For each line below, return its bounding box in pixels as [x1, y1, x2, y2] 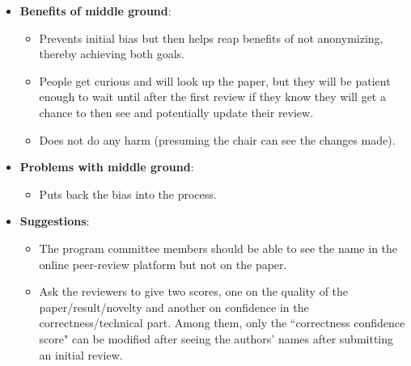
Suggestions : [19, 212, 90, 229]
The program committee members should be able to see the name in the [39, 239, 398, 256]
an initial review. [39, 346, 123, 363]
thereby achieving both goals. [39, 45, 185, 62]
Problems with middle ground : [19, 158, 194, 175]
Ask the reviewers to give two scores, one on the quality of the [39, 283, 349, 300]
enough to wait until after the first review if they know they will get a [39, 88, 386, 105]
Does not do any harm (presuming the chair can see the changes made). [39, 131, 396, 148]
